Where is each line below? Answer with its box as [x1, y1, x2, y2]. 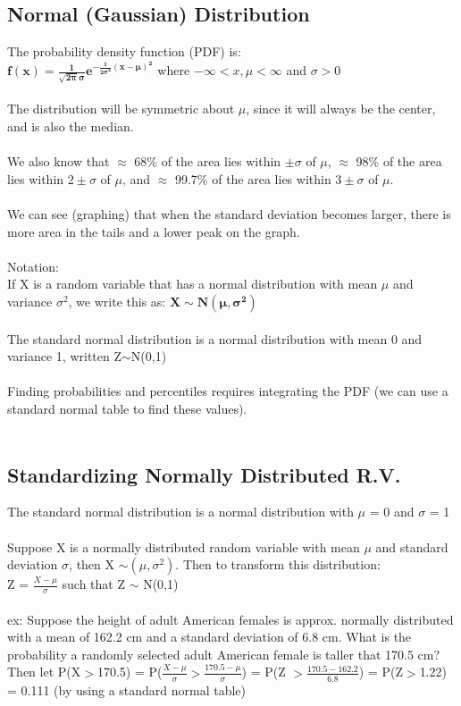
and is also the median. [7, 117, 134, 136]
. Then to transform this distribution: [175, 555, 381, 574]
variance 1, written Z [7, 347, 122, 366]
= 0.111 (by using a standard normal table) [7, 680, 247, 699]
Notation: [7, 256, 59, 275]
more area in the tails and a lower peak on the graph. [7, 222, 300, 240]
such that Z [62, 575, 126, 593]
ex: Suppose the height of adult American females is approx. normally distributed [7, 609, 454, 628]
